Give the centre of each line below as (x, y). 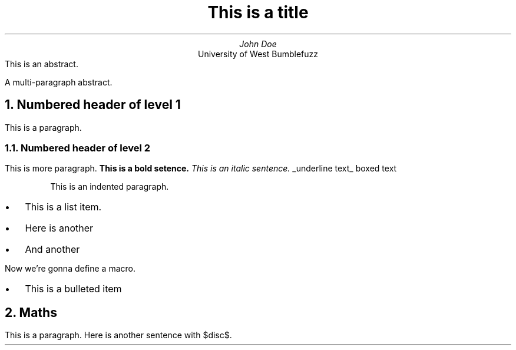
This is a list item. (63, 207)
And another (52, 250)
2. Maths (31, 312)
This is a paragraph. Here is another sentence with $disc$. (118, 335)
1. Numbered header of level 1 (93, 105)
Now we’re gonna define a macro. (70, 269)
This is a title (258, 12)
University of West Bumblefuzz (258, 54)
